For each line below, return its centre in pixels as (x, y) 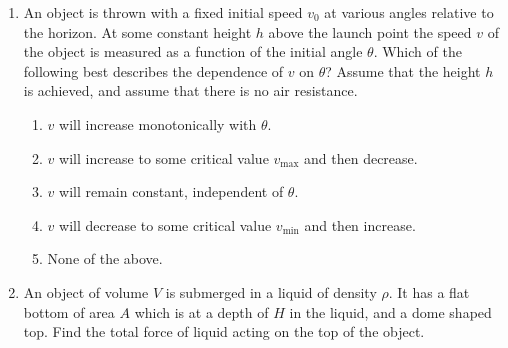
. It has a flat (429, 291)
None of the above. (105, 258)
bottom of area (69, 311)
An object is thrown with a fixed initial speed (163, 12)
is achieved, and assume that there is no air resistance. (190, 90)
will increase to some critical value (164, 157)
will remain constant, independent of (171, 191)
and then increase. (360, 224)
